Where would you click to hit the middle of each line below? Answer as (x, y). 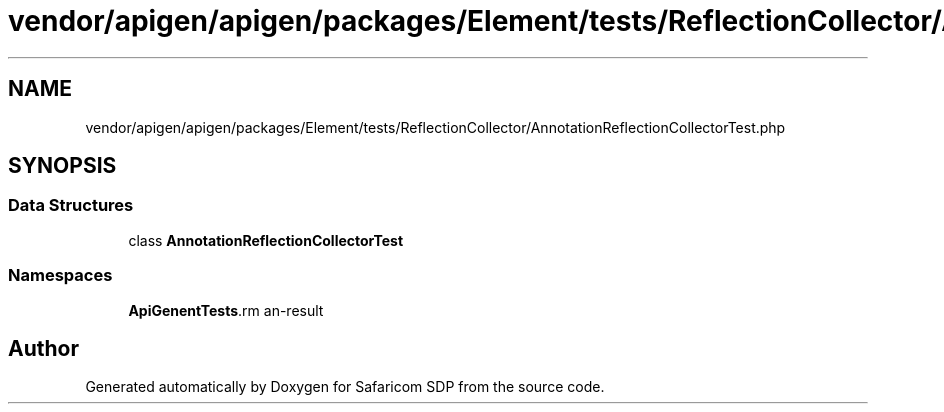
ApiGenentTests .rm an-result (226, 310)
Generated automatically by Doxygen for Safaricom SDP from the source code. (345, 387)
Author (43, 348)
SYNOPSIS (62, 166)
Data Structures (71, 205)
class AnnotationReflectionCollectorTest (266, 240)
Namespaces (60, 275)
